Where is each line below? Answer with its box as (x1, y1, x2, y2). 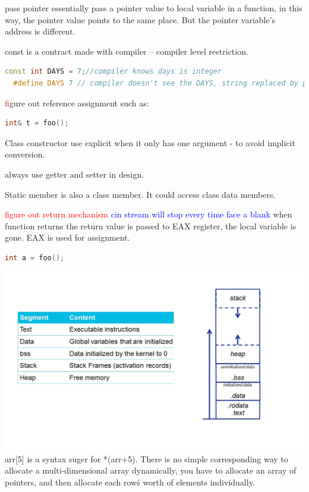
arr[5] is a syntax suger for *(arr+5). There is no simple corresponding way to (5, 452, 288, 465)
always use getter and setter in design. (5, 168, 144, 180)
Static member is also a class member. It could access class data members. (5, 188, 276, 200)
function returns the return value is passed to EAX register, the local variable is (5, 219, 297, 232)
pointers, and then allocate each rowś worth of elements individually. (5, 476, 255, 488)
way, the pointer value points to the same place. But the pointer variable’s (5, 13, 276, 26)
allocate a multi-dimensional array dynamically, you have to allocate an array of (5, 464, 297, 477)
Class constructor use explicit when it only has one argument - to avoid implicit (5, 136, 295, 149)
